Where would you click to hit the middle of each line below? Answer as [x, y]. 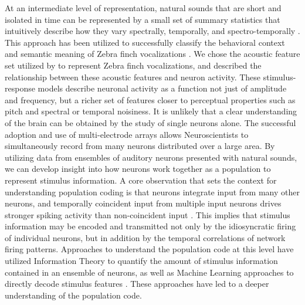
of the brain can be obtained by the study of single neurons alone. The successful [150, 122]
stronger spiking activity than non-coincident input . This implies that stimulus [148, 214]
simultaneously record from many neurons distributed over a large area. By [140, 146]
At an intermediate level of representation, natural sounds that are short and [143, 8]
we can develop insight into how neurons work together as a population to [138, 169]
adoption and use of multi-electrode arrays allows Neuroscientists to [127, 134]
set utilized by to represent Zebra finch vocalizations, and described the [133, 65]
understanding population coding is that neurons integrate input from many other [152, 192]
